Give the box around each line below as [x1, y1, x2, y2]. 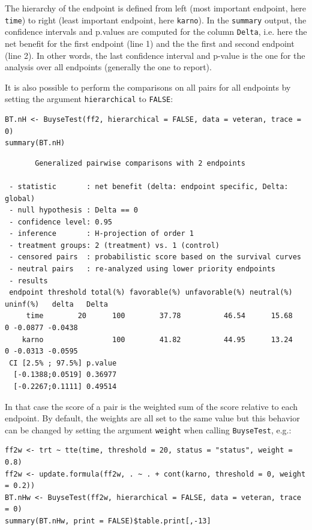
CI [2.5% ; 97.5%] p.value [9, 358, 117, 367]
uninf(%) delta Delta [5, 300, 108, 309]
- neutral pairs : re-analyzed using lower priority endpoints [9, 265, 276, 274]
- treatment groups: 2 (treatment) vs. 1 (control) [9, 241, 220, 250]
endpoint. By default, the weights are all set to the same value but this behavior [5, 412, 300, 424]
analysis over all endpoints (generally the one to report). [5, 61, 212, 73]
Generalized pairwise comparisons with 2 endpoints [35, 158, 245, 167]
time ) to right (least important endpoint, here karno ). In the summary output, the [5, 13, 307, 26]
